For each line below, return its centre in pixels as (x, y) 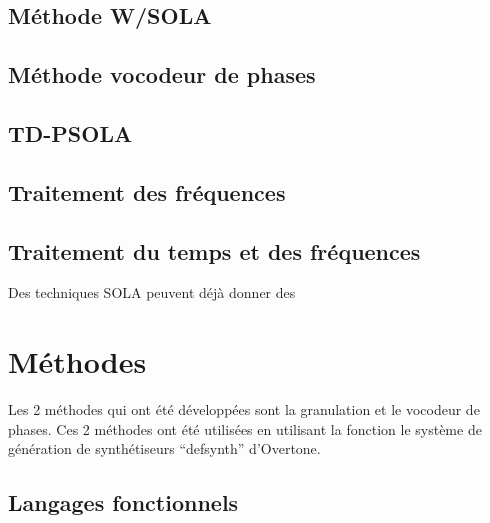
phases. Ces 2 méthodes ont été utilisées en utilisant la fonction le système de (245, 428)
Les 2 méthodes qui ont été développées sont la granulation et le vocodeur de (244, 409)
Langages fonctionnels (123, 502)
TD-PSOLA (70, 132)
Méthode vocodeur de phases (162, 74)
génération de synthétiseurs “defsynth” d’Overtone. (164, 448)
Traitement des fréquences (147, 191)
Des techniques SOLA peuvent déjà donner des (152, 292)
